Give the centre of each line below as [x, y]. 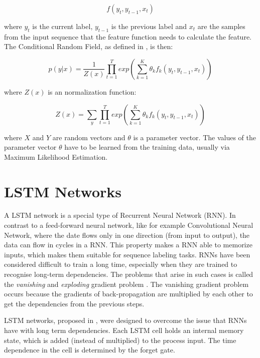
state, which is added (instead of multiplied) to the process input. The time [120, 340]
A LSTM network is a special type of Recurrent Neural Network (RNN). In [120, 215]
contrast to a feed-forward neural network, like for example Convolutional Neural [129, 225]
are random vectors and [89, 137]
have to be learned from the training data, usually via [147, 147]
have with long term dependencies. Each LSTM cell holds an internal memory [124, 330]
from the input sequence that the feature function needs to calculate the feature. [128, 36]
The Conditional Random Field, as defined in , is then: [89, 46]
